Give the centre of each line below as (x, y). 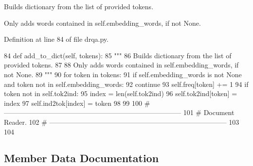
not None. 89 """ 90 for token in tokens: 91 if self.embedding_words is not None (123, 74)
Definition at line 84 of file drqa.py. (56, 39)
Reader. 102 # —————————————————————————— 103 (122, 122)
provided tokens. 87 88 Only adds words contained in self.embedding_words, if (121, 65)
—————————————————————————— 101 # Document (119, 112)
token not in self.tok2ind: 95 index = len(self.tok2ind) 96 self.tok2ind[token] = (121, 93)
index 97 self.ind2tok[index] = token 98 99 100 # (77, 103)
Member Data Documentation (81, 158)
